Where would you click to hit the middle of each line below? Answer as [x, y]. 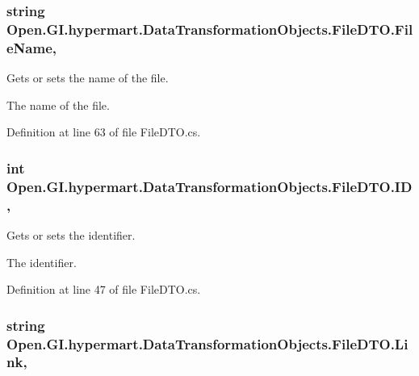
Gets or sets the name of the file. [88, 78]
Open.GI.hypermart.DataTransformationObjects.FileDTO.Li [207, 343]
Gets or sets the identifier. [71, 234]
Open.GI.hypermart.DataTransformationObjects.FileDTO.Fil [210, 29]
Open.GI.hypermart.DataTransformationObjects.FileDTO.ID [209, 186]
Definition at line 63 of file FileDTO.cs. [104, 132]
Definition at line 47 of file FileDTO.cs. [104, 289]
